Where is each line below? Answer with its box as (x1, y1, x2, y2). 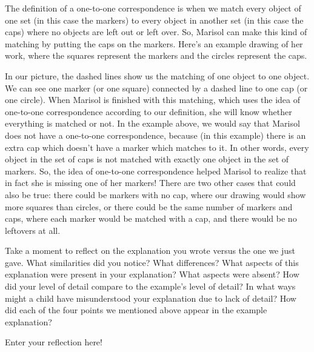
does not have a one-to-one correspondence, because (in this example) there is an (5, 128, 306, 141)
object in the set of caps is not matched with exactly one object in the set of (5, 153, 289, 165)
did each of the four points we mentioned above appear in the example (5, 304, 267, 316)
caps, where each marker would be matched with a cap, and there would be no (5, 212, 297, 225)
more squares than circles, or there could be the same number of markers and (5, 200, 293, 213)
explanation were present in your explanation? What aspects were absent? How (5, 268, 299, 281)
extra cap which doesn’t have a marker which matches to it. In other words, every (5, 141, 309, 153)
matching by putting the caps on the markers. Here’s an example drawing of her (5, 37, 303, 50)
